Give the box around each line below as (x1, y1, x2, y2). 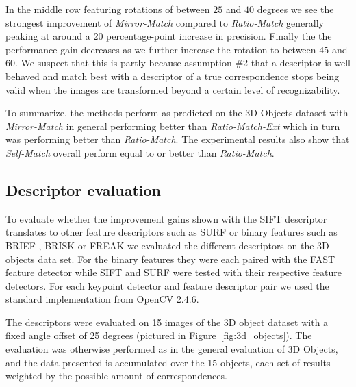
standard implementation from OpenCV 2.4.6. (5, 292, 199, 306)
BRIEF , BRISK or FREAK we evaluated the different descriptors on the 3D (5, 238, 329, 252)
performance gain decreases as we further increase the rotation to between (5, 42, 316, 56)
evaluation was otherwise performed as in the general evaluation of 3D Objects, (5, 342, 338, 356)
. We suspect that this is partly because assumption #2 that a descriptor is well (15, 55, 351, 70)
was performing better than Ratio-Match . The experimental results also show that (5, 132, 350, 147)
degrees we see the (257, 2, 334, 16)
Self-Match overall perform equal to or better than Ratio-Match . (5, 145, 275, 160)
